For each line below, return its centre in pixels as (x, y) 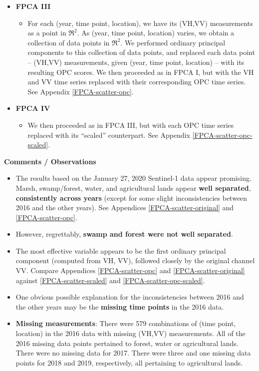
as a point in (47, 33)
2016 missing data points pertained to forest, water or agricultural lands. (127, 343)
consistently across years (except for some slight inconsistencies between (131, 197)
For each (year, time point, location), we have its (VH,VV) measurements (140, 23)
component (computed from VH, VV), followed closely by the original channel (135, 260)
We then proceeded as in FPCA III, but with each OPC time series (131, 125)
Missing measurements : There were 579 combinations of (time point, (126, 323)
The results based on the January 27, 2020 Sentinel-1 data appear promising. (133, 178)
